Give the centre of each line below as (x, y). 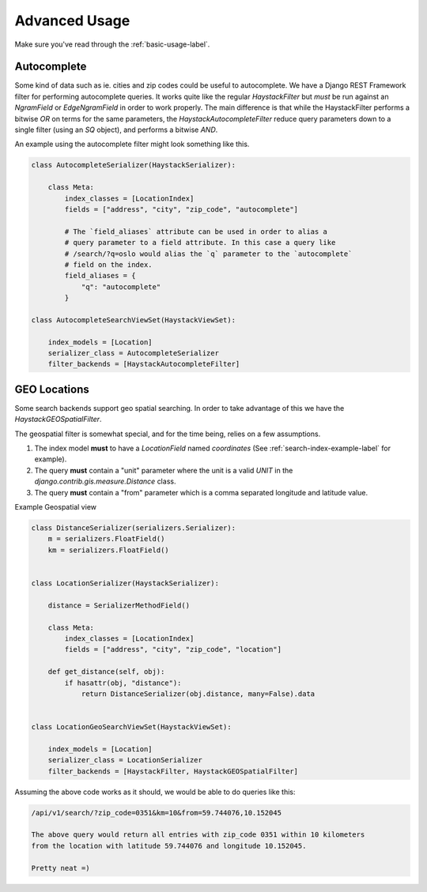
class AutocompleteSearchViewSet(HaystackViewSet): (134, 320)
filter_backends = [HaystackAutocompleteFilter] (144, 364)
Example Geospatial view (55, 507)
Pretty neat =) (60, 868)
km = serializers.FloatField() (108, 550)
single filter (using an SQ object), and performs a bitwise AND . (116, 130)
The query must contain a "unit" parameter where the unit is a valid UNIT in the (164, 470)
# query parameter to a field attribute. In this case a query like (200, 243)
